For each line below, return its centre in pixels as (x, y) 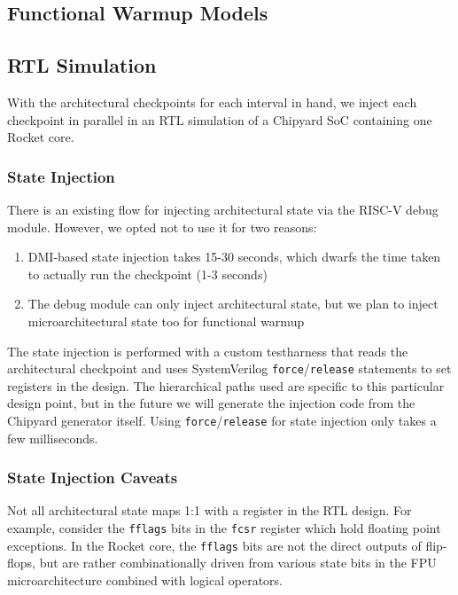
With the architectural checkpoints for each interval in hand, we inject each (212, 102)
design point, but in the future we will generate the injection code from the (211, 403)
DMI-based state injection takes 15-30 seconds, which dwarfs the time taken (234, 257)
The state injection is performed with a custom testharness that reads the (208, 351)
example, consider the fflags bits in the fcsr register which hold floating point (224, 528)
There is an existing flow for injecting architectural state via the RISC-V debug (223, 209)
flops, (21, 563)
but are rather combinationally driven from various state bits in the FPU (238, 563)
